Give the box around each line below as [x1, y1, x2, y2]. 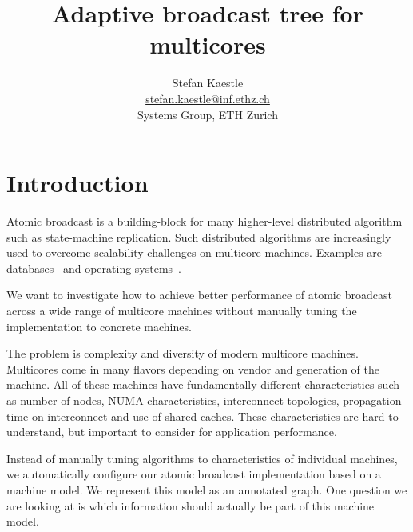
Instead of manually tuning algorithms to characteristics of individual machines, [6, 450, 398, 466]
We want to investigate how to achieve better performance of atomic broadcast [6, 286, 392, 303]
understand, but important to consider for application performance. [6, 423, 337, 440]
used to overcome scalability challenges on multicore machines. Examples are [6, 244, 383, 261]
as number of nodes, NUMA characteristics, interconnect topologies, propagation [6, 391, 402, 408]
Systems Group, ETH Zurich [137, 106, 278, 122]
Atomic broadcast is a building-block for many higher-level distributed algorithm [6, 213, 403, 230]
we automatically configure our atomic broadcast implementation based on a [6, 466, 381, 482]
